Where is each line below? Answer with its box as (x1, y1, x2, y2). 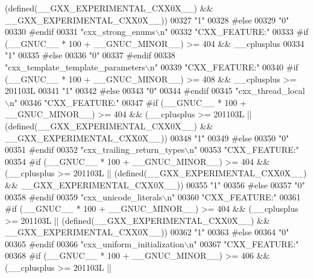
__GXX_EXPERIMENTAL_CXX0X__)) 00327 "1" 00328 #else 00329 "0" (5, 13, 289, 26)
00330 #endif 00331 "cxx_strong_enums (5, 25, 155, 38)
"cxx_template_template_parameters (5, 60, 145, 73)
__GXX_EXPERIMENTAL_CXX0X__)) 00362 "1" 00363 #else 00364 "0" (5, 226, 289, 238)
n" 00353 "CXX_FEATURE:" (189, 143, 300, 156)
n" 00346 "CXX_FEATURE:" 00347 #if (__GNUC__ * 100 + (9, 96, 246, 108)
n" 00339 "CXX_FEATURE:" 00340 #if (149, 60, 298, 73)
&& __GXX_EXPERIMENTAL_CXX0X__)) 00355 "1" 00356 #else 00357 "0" (5, 178, 305, 191)
